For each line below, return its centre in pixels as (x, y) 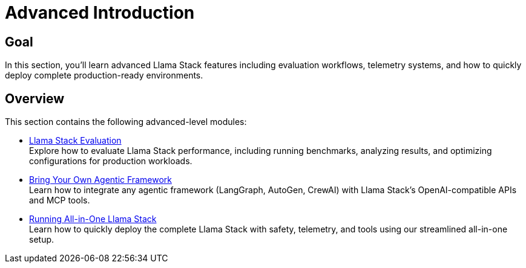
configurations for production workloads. (111, 161)
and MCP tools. (60, 200)
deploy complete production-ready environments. (104, 75)
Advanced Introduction (100, 13)
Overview (35, 98)
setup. (42, 240)
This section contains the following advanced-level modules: (126, 122)
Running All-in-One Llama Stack (93, 219)
